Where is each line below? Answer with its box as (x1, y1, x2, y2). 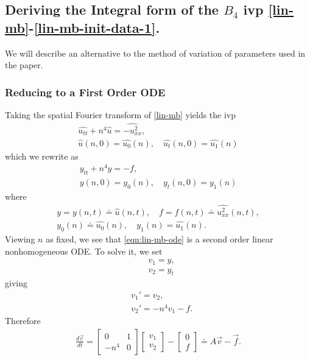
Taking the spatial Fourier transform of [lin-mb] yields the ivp (5, 108, 236, 121)
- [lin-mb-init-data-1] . (29, 18, 160, 37)
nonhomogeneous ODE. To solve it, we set (5, 244, 163, 257)
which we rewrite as (5, 149, 79, 162)
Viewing (5, 232, 35, 245)
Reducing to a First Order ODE (5, 84, 166, 99)
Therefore (5, 314, 41, 327)
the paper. (5, 58, 43, 71)
